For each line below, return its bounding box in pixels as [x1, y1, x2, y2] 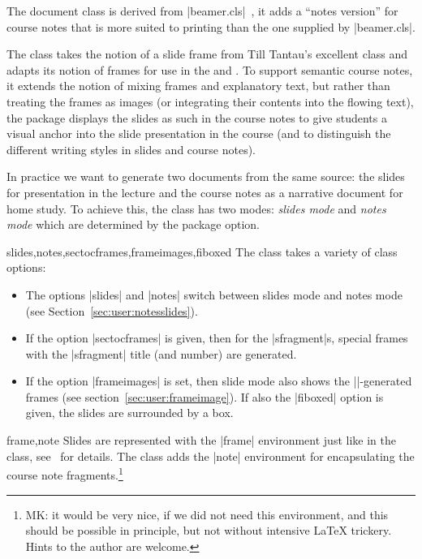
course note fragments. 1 [6, 464, 123, 483]
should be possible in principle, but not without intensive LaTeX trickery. [25, 522, 392, 539]
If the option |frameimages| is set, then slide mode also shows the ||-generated [25, 372, 412, 389]
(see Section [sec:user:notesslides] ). [25, 302, 198, 319]
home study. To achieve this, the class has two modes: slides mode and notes [6, 200, 386, 217]
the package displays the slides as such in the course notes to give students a [6, 109, 387, 126]
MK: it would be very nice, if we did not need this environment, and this [25, 505, 389, 522]
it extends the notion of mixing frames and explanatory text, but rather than [6, 77, 390, 94]
